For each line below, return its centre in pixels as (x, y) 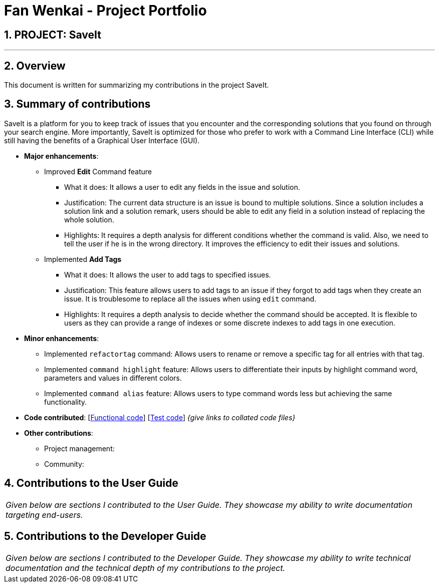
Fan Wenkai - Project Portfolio (105, 11)
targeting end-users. (44, 515)
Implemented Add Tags (83, 259)
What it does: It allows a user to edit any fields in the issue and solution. (182, 187)
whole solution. (89, 219)
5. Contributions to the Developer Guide (105, 536)
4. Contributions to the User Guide (91, 483)
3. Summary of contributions (77, 104)
